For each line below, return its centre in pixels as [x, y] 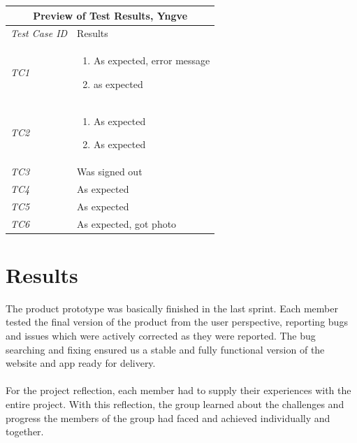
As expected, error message [152, 60]
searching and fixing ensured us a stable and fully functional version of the [165, 349]
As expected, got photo [127, 223]
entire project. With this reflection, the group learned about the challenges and [175, 404]
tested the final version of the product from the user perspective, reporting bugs [177, 322]
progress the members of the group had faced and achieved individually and [168, 417]
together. [25, 431]
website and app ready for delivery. [81, 363]
